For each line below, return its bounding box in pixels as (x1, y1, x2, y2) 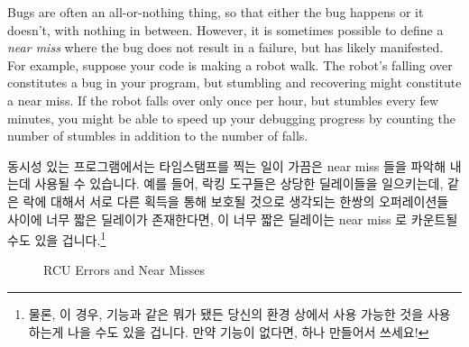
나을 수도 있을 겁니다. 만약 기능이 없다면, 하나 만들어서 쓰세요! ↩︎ (68, 322, 429, 341)
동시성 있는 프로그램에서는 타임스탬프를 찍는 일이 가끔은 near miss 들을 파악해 (7, 156, 446, 175)
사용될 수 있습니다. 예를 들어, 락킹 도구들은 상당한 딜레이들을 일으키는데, (34, 174, 444, 193)
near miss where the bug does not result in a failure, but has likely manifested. (7, 38, 444, 57)
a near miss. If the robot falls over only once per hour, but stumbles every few (7, 90, 439, 109)
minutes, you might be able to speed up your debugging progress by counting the (7, 108, 456, 127)
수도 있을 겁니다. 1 (7, 228, 106, 249)
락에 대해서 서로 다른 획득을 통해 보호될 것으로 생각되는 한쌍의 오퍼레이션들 (23, 191, 449, 210)
